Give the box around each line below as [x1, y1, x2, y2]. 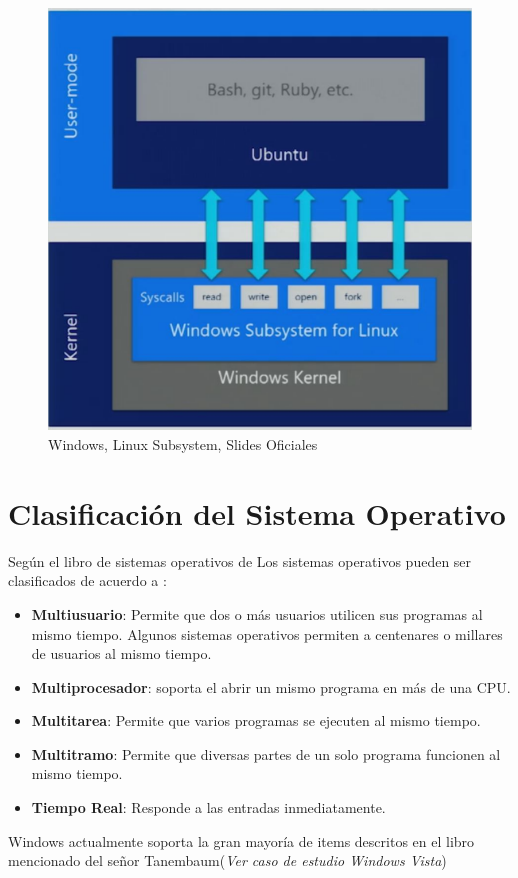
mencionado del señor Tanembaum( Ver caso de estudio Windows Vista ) [8, 850, 447, 871]
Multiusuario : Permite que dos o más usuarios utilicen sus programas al [31, 603, 483, 624]
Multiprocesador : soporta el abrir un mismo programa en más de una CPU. [31, 676, 511, 697]
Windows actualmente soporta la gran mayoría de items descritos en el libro [8, 830, 475, 851]
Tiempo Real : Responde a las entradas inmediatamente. [31, 797, 386, 818]
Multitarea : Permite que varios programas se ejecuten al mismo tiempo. [31, 710, 481, 731]
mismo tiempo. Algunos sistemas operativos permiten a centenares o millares [31, 623, 503, 644]
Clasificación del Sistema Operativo [8, 492, 506, 533]
